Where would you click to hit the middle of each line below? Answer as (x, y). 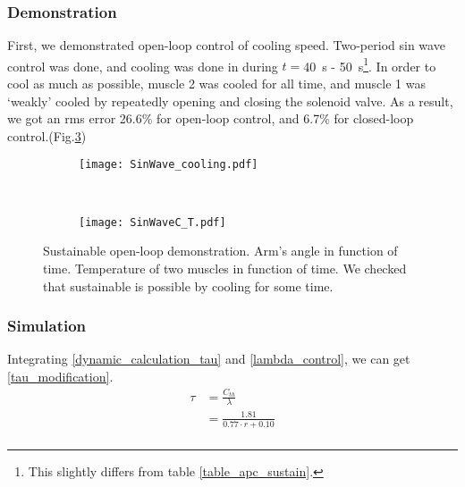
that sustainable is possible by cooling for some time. (188, 285)
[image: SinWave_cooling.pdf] (169, 165)
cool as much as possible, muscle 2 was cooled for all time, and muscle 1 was (216, 84)
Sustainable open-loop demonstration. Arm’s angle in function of (220, 251)
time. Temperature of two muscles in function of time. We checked (225, 268)
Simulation (47, 326)
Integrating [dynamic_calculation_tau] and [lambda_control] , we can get (209, 359)
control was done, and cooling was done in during (143, 66)
